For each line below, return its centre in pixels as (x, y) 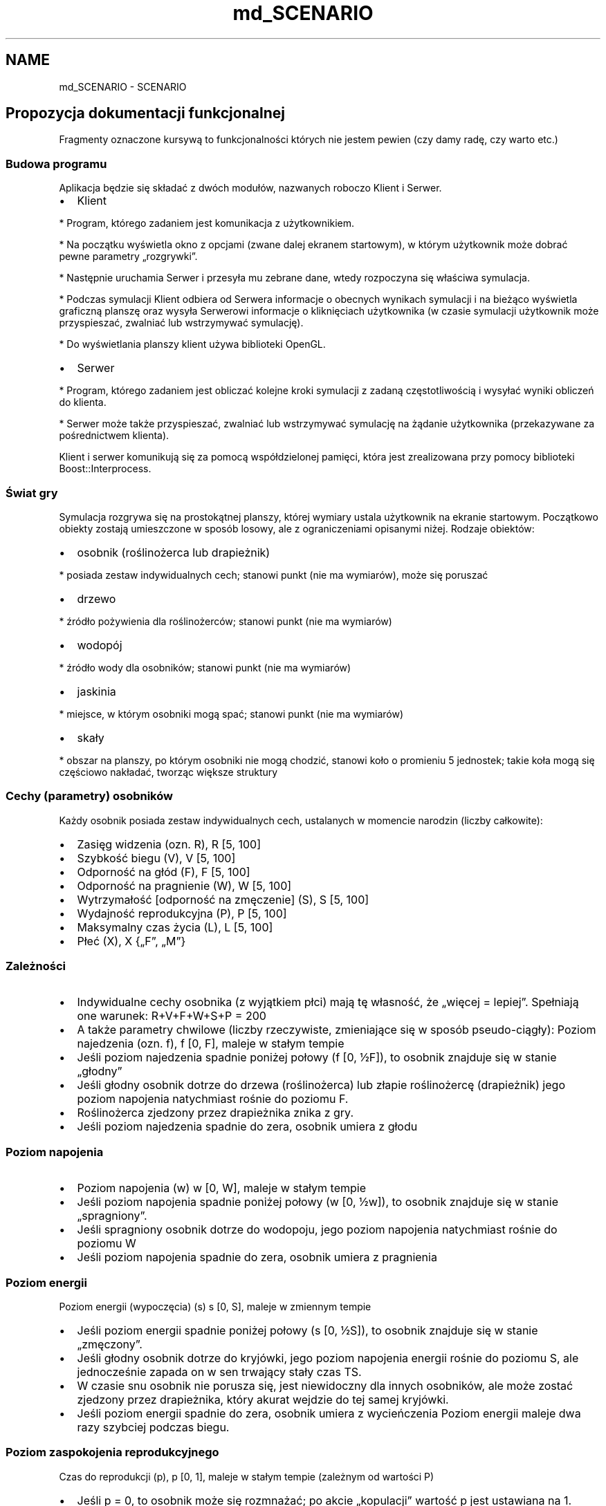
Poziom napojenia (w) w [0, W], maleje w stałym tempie (221, 1188)
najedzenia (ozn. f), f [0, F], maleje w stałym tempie (211, 1044)
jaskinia (97, 691)
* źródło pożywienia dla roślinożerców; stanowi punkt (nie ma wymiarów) (226, 621)
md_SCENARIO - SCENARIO (123, 86)
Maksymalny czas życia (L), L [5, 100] (175, 927)
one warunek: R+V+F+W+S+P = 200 (172, 1016)
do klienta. (83, 402)
